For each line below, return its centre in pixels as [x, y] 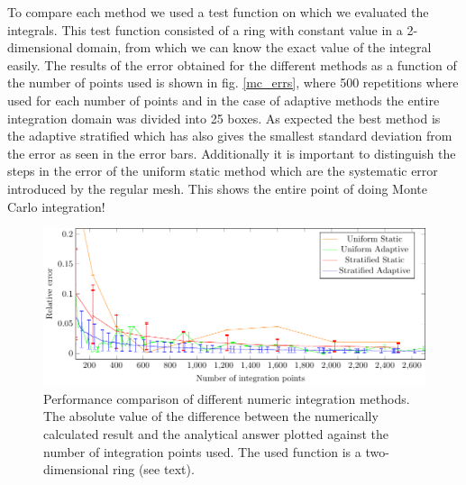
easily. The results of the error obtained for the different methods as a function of [232, 64]
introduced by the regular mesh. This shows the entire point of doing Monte [217, 188]
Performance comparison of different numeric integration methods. [227, 398]
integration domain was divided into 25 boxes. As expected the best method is [224, 118]
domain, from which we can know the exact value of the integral [254, 47]
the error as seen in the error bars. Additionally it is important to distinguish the [232, 153]
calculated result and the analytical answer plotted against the [216, 434]
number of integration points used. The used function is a [202, 451]
